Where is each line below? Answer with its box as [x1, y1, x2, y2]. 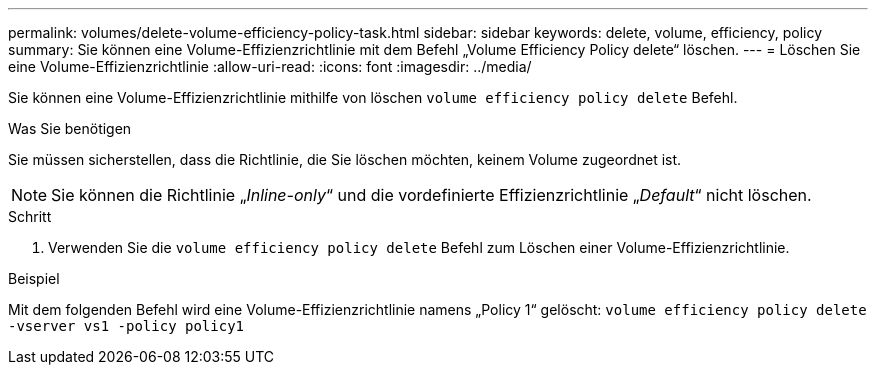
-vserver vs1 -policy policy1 [8, 318, 245, 334]
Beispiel [8, 270, 60, 287]
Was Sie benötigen [8, 120, 132, 137]
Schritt [8, 208, 52, 225]
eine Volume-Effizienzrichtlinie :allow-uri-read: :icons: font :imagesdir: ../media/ [8, 58, 532, 75]
